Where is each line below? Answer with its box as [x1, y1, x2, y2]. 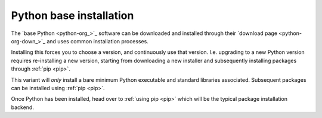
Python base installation [11, 9, 134, 22]
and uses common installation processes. [47, 37, 149, 44]
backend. [11, 104, 34, 111]
